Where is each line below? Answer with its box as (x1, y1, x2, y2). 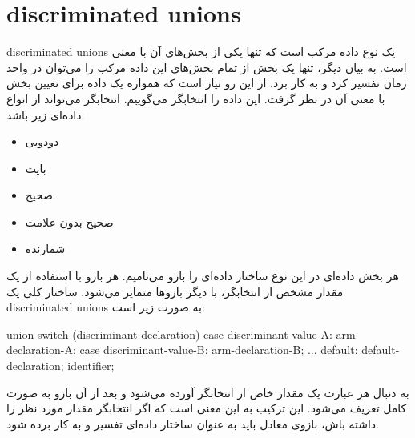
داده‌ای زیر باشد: (6, 106, 85, 123)
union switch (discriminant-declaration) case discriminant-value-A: (6, 325, 332, 342)
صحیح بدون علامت (25, 213, 114, 230)
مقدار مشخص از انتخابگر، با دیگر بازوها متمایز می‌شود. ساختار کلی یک (6, 283, 344, 299)
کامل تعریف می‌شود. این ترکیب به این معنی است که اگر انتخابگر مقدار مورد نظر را (6, 400, 407, 416)
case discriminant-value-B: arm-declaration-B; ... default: (79, 341, 358, 358)
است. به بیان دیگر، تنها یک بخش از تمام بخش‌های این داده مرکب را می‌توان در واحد (6, 58, 407, 75)
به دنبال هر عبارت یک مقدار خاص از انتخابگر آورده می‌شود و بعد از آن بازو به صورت (6, 384, 409, 400)
